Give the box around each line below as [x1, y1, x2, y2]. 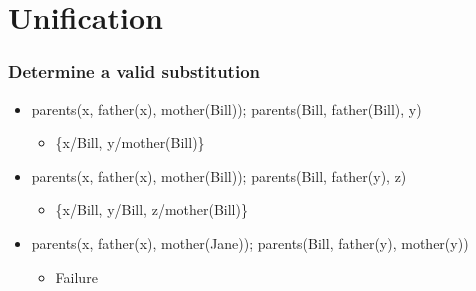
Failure [55, 266, 98, 287]
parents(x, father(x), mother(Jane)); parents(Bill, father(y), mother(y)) [31, 232, 469, 253]
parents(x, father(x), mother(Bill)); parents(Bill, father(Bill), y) [31, 98, 422, 119]
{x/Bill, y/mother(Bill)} [55, 132, 205, 153]
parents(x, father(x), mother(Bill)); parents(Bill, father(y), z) [31, 165, 407, 186]
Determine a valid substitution [8, 59, 261, 84]
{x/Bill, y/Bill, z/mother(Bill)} [55, 199, 248, 220]
